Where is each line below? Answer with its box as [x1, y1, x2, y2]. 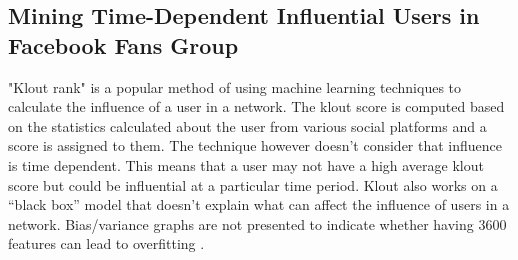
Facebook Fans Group [8, 29, 239, 60]
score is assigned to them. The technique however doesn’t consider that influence [8, 135, 503, 156]
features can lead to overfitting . [8, 233, 205, 254]
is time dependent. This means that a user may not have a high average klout [8, 154, 484, 175]
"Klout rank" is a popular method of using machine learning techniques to [8, 76, 462, 97]
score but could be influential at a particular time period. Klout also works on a [8, 174, 498, 195]
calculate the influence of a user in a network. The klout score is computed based [8, 96, 505, 117]
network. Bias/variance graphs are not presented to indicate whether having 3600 [8, 213, 507, 234]
